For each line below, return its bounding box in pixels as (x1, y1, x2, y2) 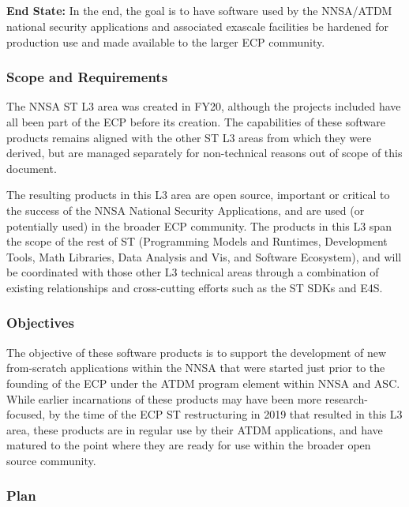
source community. (6, 452, 96, 468)
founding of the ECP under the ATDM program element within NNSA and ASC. (6, 374, 400, 391)
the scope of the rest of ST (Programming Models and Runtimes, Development (6, 233, 388, 250)
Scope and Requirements (6, 67, 168, 87)
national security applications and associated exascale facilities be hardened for (6, 17, 388, 34)
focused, (6, 406, 46, 422)
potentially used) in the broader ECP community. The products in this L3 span (6, 217, 392, 234)
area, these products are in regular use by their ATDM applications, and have (6, 421, 383, 438)
